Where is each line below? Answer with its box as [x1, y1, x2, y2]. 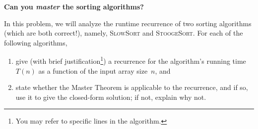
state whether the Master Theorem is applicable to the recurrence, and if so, [15, 82, 248, 92]
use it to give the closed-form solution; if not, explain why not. [15, 91, 206, 102]
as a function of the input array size [38, 65, 148, 76]
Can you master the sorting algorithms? [4, 1, 144, 11]
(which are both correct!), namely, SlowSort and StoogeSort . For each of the [4, 28, 243, 38]
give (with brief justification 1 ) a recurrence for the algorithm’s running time [15, 54, 246, 66]
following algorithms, [4, 37, 67, 47]
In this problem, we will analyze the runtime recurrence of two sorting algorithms [4, 18, 252, 28]
